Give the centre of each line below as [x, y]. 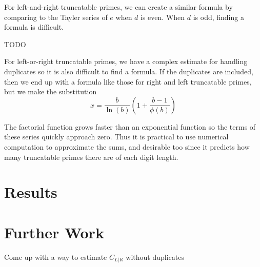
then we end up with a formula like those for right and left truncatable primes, [128, 81]
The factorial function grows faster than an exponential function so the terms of [130, 126]
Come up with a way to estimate [56, 256]
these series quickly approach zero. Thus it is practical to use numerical [116, 137]
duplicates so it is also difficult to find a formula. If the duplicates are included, [129, 71]
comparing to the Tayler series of [56, 17]
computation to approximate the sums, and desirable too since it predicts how [127, 146]
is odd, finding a [218, 17]
